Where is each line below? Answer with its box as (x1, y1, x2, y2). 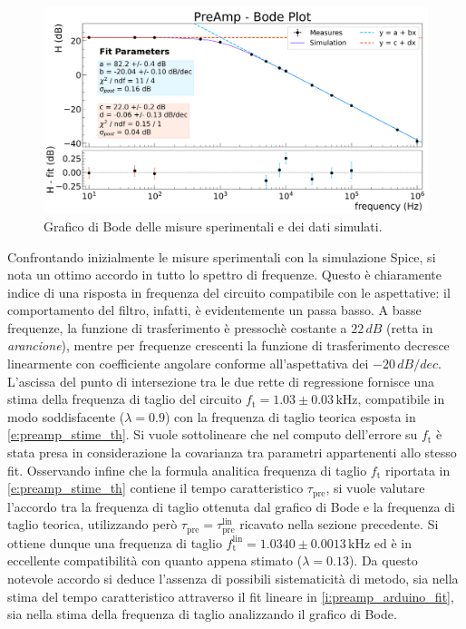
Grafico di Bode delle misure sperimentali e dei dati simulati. (44, 216, 383, 235)
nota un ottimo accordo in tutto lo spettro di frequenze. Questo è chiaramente (7, 265, 442, 284)
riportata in (384, 460, 451, 479)
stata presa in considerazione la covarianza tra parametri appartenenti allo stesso (7, 443, 457, 462)
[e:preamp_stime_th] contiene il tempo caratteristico (7, 478, 304, 497)
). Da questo (348, 551, 418, 570)
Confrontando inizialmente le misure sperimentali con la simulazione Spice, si (7, 247, 436, 266)
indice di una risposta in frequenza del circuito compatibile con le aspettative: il (7, 282, 451, 301)
